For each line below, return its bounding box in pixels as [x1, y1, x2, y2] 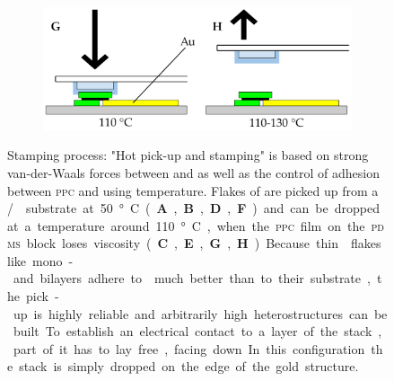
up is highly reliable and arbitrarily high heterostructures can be [13, 304, 388, 323]
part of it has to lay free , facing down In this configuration [13, 339, 365, 358]
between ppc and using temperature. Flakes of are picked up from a [7, 181, 379, 199]
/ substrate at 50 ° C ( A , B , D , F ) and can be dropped [7, 199, 380, 217]
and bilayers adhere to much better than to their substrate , [13, 269, 371, 288]
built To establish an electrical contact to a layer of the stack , [13, 322, 382, 341]
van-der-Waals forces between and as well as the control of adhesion [7, 163, 381, 182]
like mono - [7, 251, 74, 270]
